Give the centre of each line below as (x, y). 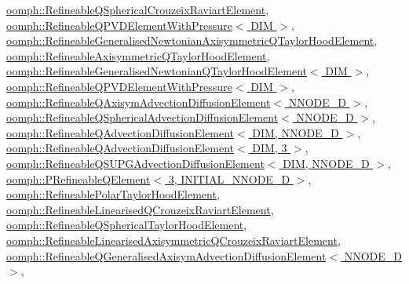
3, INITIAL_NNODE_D (229, 178)
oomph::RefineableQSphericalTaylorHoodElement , (127, 225)
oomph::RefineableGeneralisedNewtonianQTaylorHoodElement (157, 71)
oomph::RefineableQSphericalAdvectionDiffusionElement (142, 117)
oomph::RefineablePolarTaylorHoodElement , (113, 194)
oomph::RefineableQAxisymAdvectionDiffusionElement (139, 102)
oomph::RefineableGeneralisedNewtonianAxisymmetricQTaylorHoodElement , (192, 40)
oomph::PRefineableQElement (79, 178)
